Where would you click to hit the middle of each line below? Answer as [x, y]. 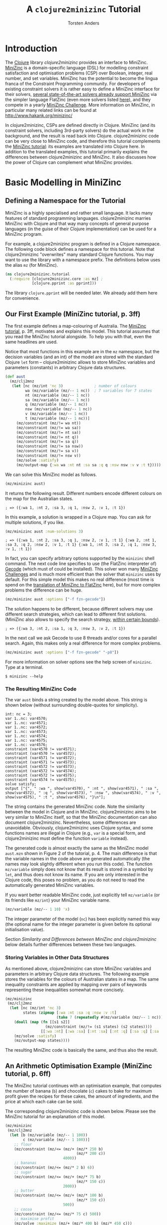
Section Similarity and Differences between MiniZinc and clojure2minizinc [81, 939]
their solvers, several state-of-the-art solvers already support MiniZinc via [81, 94]
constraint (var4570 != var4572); [41, 754]
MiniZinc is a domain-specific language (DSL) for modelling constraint [77, 67]
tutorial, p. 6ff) [28, 1073]
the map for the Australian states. [39, 499]
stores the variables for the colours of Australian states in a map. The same [82, 979]
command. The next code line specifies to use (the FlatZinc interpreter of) [81, 564]
